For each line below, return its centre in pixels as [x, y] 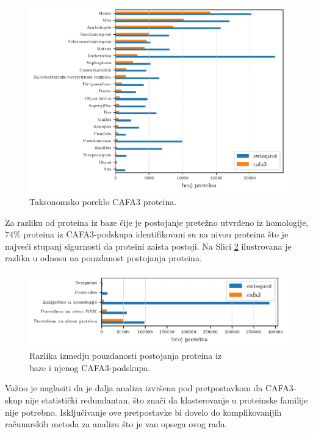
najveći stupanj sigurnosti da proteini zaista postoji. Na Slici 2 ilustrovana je [148, 246]
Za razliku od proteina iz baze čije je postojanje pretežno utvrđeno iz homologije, [157, 222]
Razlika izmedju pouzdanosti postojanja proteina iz [126, 356]
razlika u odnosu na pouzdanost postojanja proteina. [103, 258]
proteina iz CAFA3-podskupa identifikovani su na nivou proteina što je [156, 234]
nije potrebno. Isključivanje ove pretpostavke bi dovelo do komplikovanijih [143, 412]
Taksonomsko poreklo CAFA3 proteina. [103, 201]
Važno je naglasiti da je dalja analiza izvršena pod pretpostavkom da [134, 388]
